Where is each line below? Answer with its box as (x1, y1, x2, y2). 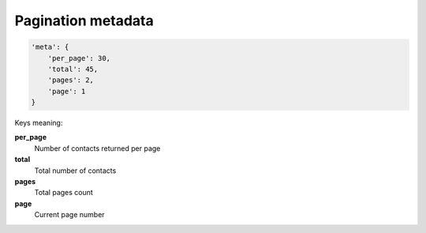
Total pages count (34, 188, 94, 197)
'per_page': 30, (47, 54, 110, 62)
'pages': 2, (47, 76, 95, 85)
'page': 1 (47, 87, 86, 96)
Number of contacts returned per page (34, 143, 161, 153)
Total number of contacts (34, 166, 117, 175)
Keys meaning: (14, 118, 63, 128)
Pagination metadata (14, 12, 154, 29)
